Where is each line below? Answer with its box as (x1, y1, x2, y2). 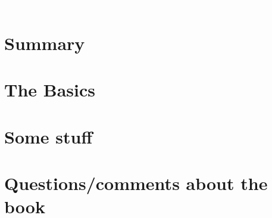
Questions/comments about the (4, 170, 268, 195)
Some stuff (4, 124, 93, 148)
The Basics (4, 77, 95, 102)
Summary (4, 30, 85, 55)
